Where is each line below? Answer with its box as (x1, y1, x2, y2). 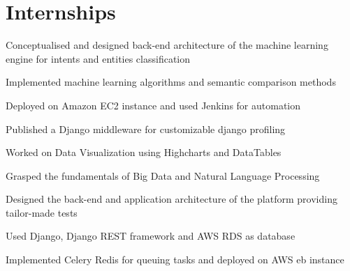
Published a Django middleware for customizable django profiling (6, 121, 286, 136)
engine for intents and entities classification (6, 51, 191, 65)
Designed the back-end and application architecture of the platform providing (6, 192, 337, 206)
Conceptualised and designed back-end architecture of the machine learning (6, 38, 328, 52)
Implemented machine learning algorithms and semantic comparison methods (6, 75, 336, 89)
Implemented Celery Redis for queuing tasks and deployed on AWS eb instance (6, 252, 344, 267)
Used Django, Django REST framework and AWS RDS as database (6, 229, 296, 243)
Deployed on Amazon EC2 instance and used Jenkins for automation (6, 98, 301, 112)
